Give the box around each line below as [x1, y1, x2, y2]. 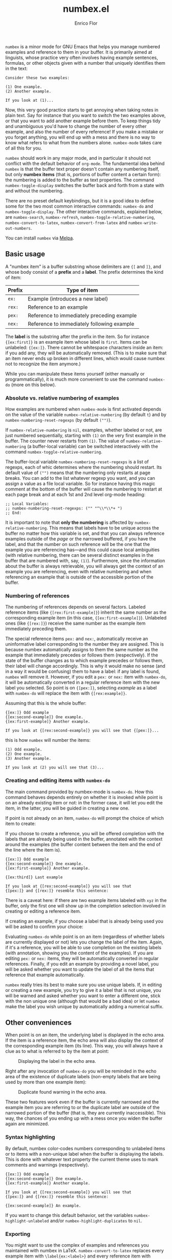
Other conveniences [5, 1018, 72, 1027]
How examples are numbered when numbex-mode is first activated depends [5, 406, 161, 412]
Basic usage [5, 250, 45, 258]
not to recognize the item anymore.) [5, 361, 81, 367]
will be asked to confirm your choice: [5, 923, 83, 930]
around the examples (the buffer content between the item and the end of [5, 841, 161, 848]
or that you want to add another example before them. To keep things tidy [5, 118, 161, 124]
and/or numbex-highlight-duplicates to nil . [50, 1217, 142, 1224]
